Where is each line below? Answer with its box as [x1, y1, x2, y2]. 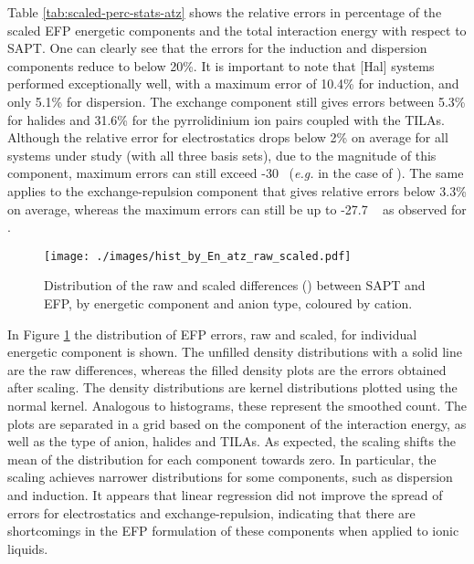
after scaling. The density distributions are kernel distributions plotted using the [7, 378, 458, 397]
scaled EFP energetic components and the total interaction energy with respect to [7, 20, 467, 39]
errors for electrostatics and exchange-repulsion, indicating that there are [7, 503, 416, 522]
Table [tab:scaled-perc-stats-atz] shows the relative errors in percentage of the [7, 3, 442, 21]
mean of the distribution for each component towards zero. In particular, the [7, 449, 437, 468]
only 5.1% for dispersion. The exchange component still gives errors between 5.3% [7, 91, 466, 110]
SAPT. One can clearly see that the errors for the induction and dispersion [7, 38, 427, 57]
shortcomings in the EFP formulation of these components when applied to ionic [7, 521, 459, 540]
